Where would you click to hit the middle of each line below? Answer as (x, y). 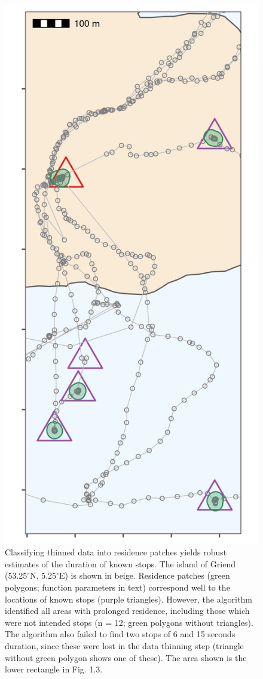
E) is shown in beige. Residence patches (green (144, 575)
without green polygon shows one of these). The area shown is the (126, 657)
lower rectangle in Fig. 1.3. (54, 669)
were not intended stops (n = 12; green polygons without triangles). (129, 622)
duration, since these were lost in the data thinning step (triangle (124, 645)
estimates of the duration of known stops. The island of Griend (120, 563)
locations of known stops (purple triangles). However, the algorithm (129, 599)
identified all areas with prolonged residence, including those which (127, 611)
